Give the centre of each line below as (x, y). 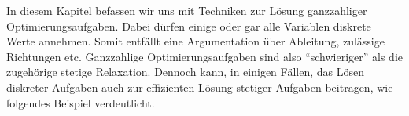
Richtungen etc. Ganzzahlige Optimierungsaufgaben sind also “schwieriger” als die (205, 56)
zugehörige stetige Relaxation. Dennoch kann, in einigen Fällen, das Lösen (185, 72)
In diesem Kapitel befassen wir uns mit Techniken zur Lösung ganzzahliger (187, 10)
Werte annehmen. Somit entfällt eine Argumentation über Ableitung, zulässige (195, 41)
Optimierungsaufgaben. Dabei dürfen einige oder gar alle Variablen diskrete (189, 25)
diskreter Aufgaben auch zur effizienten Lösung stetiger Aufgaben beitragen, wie (200, 87)
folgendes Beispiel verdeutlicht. (81, 102)
